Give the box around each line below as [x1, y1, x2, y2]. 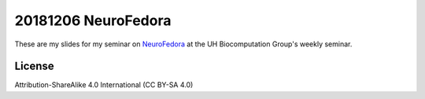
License [14, 60, 54, 73]
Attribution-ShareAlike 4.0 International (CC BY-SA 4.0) [14, 80, 194, 90]
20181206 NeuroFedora [14, 12, 172, 29]
